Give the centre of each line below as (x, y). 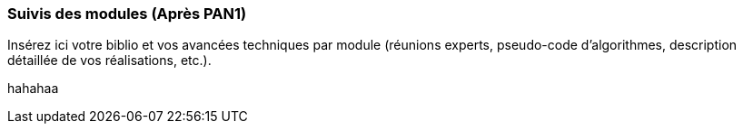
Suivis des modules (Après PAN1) (127, 14)
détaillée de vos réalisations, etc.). (109, 61)
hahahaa (33, 89)
